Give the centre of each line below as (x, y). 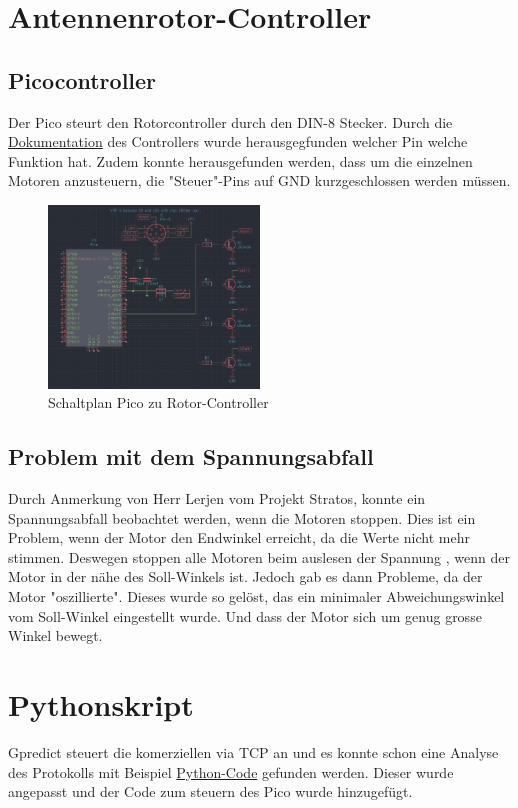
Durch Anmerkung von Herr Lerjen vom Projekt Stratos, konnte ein (217, 498)
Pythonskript (101, 704)
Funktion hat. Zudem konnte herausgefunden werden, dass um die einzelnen (240, 160)
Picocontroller (82, 79)
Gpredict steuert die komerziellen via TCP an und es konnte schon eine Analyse (253, 751)
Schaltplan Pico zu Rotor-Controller (158, 402)
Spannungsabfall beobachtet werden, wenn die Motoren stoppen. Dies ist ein (242, 517)
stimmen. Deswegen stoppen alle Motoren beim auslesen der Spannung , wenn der (259, 556)
